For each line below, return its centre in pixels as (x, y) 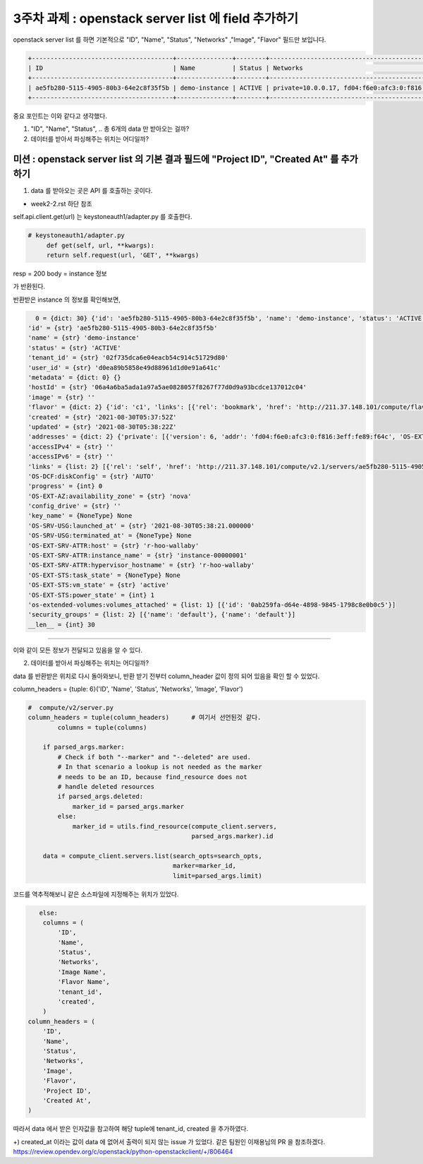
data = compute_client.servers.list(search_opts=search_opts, (152, 856)
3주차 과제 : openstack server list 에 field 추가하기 (156, 18)
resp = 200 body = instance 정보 (60, 273)
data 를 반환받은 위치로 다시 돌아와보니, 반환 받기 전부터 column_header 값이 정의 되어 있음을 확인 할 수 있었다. (166, 676)
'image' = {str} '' (61, 397)
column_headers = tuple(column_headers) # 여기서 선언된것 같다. (145, 718)
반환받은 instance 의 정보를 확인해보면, (67, 299)
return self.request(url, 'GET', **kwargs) (123, 255)
